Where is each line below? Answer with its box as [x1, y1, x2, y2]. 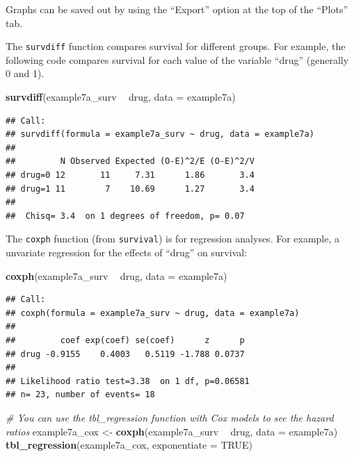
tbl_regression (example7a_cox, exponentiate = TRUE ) [6, 438, 252, 452]
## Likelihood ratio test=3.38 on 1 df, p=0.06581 [6, 376, 250, 386]
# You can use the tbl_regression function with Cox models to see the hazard [6, 410, 334, 424]
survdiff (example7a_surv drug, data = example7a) [6, 90, 236, 104]
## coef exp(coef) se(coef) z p [6, 335, 245, 345]
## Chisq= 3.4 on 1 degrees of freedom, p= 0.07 [6, 210, 245, 221]
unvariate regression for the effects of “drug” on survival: [6, 245, 248, 260]
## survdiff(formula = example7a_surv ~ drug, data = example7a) [6, 129, 314, 140]
